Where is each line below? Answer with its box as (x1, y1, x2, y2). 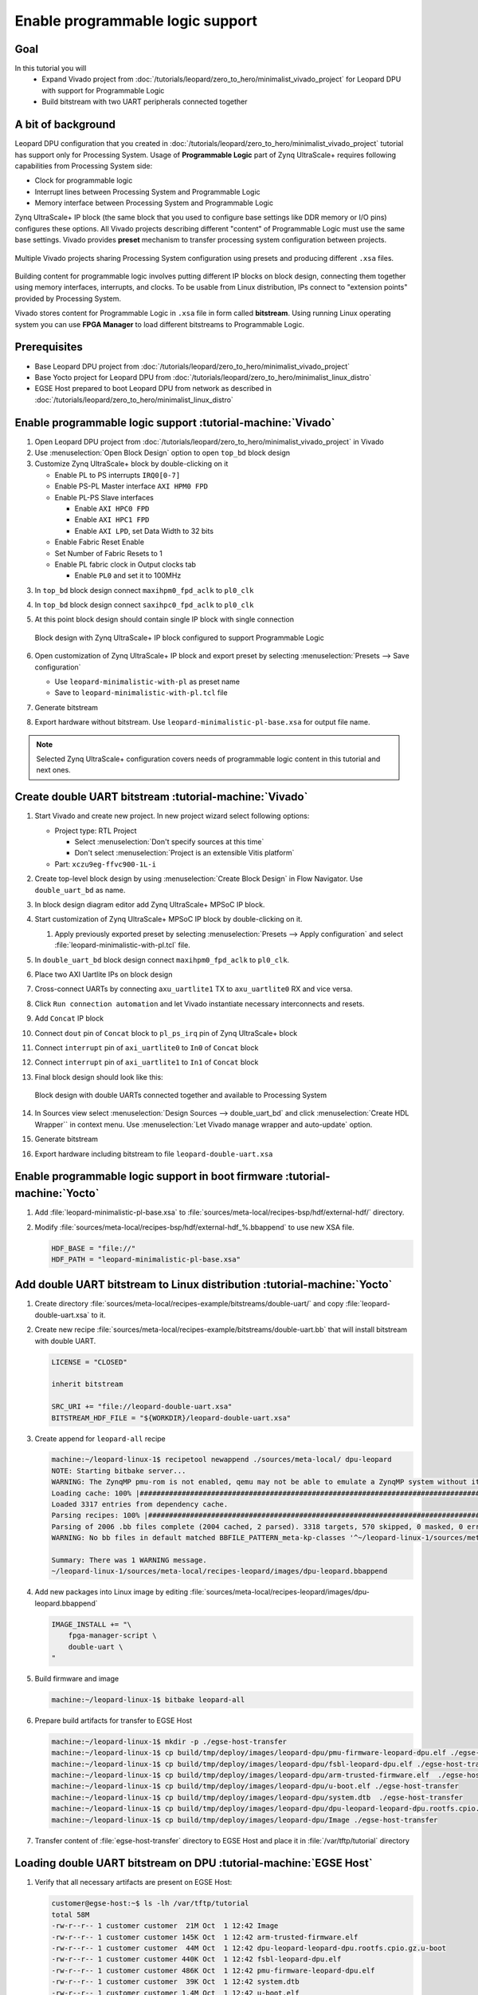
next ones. (36, 765, 71, 775)
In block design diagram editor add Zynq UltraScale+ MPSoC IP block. (34, 900, 265, 909)
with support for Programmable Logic (41, 85, 165, 95)
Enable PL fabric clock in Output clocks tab (54, 559, 197, 569)
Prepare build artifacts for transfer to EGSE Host (34, 1716, 193, 1725)
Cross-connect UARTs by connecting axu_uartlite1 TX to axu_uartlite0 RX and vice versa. (34, 984, 353, 994)
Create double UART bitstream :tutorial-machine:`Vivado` (14, 790, 308, 804)
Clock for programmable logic (34, 176, 133, 185)
